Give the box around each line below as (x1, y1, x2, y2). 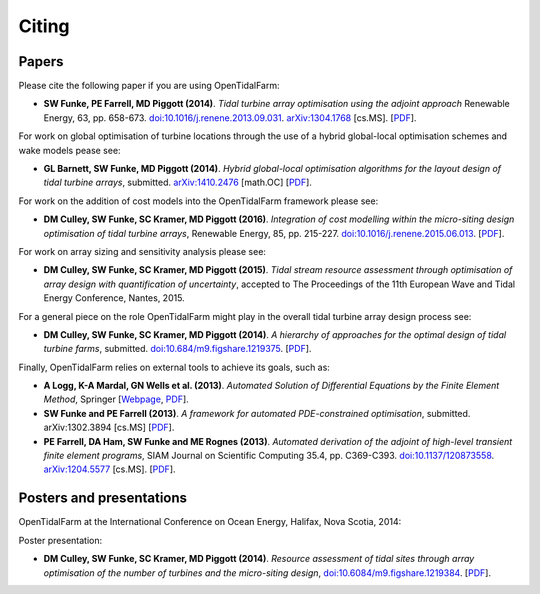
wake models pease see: (18, 144, 121, 156)
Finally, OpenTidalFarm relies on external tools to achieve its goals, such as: (18, 361, 330, 373)
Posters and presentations (18, 490, 188, 507)
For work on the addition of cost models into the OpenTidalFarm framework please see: (18, 195, 379, 207)
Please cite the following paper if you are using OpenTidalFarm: (18, 80, 280, 92)
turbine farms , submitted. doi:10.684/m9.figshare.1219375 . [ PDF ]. (43, 343, 312, 355)
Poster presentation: (18, 534, 103, 546)
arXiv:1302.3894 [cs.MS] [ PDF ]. (43, 421, 175, 434)
